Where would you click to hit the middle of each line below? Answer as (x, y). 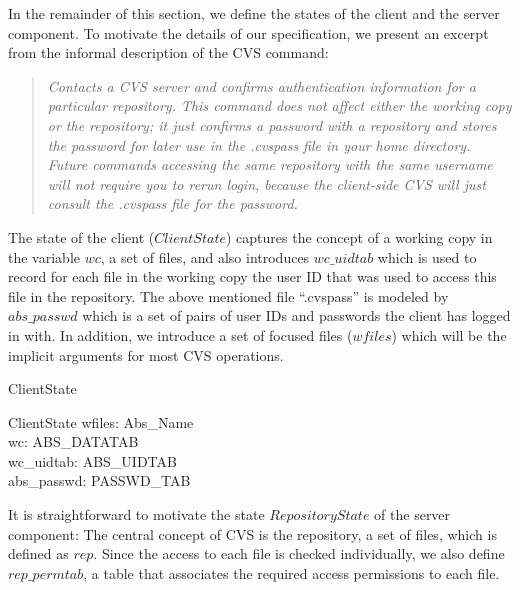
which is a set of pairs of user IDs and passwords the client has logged (296, 315)
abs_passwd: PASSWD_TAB (99, 480)
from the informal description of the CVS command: (168, 52)
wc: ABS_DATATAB (73, 441)
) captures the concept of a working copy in (359, 236)
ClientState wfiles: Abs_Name (101, 421)
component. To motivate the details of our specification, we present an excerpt (248, 32)
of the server (412, 514)
